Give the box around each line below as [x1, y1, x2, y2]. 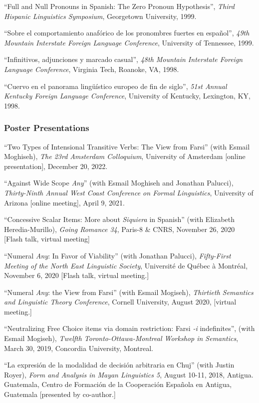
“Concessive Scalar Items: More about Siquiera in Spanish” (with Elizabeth [4, 214, 235, 224]
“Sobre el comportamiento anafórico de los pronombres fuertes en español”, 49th [4, 27, 250, 38]
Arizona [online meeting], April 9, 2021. [4, 197, 125, 207]
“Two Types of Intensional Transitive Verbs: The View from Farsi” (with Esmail [4, 141, 250, 151]
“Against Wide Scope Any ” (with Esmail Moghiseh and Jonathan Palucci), [4, 177, 234, 188]
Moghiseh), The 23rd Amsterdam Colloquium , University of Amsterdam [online [4, 151, 246, 161]
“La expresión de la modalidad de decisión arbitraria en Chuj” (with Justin [4, 359, 235, 370]
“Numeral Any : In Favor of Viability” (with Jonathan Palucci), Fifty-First [4, 250, 231, 260]
